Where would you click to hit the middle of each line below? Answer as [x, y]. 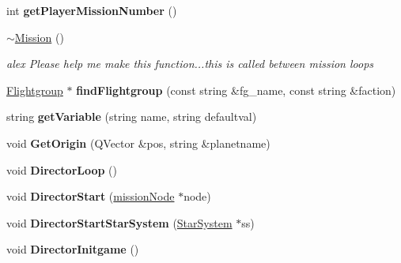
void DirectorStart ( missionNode [91, 196]
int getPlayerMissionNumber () [92, 10]
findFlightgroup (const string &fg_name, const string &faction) [236, 90]
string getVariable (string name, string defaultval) [132, 116]
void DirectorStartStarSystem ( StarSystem [119, 222]
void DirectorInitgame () [73, 249]
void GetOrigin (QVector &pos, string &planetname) [138, 143]
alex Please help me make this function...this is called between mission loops [190, 64]
